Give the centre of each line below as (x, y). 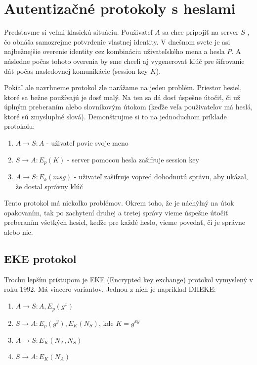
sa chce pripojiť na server (200, 32)
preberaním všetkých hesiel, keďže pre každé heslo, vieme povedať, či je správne (125, 222)
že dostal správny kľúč (49, 186)
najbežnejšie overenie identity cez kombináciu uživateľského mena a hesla (114, 51)
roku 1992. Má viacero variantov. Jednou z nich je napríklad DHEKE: (110, 289)
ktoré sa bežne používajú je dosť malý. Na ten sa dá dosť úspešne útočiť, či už (122, 97)
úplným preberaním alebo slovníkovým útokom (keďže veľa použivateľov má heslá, (128, 107)
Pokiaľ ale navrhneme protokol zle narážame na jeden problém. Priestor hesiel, (123, 87)
